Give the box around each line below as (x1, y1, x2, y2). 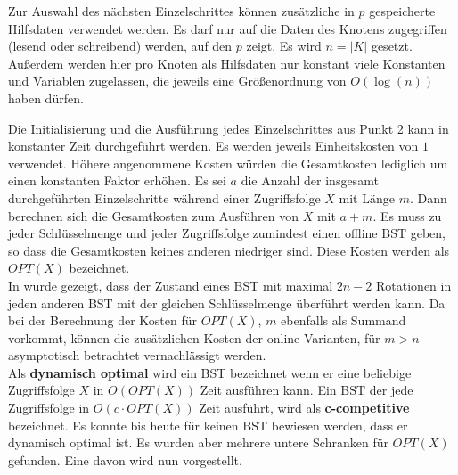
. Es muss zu (372, 206, 442, 225)
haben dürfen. (8, 88, 84, 107)
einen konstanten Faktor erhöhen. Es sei (8, 171, 226, 190)
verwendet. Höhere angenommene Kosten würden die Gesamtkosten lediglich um (8, 153, 448, 172)
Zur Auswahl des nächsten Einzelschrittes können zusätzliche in (8, 2, 355, 20)
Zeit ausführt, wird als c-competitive (199, 398, 410, 417)
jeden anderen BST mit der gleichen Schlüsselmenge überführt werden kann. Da (8, 293, 446, 312)
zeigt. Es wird (246, 37, 322, 55)
